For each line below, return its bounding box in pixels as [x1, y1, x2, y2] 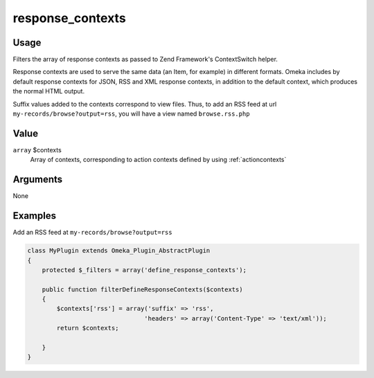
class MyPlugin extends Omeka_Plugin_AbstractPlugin [27, 246, 211, 255]
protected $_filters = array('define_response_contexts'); [42, 266, 247, 273]
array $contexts [12, 145, 62, 154]
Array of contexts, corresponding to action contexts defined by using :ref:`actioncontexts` [30, 156, 287, 164]
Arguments [12, 174, 63, 186]
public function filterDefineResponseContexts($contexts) [42, 285, 243, 294]
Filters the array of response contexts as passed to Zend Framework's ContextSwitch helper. [12, 55, 278, 64]
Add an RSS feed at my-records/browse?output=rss [12, 228, 172, 237]
